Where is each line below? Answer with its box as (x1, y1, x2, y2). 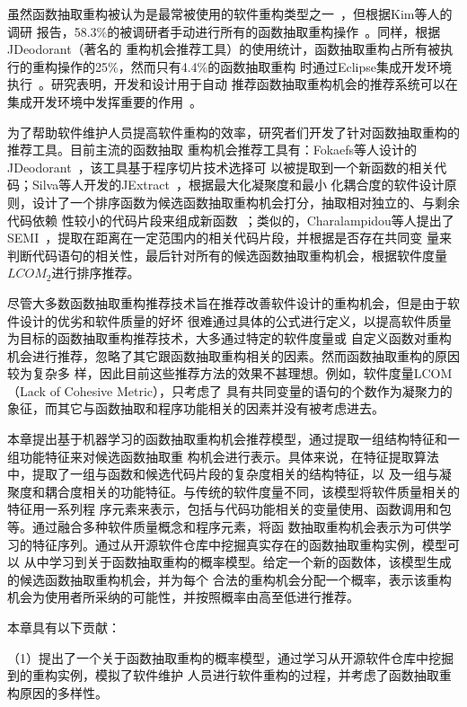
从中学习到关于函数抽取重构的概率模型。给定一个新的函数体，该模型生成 (23, 552, 452, 571)
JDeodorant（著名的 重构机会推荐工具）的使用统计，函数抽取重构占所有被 (7, 40, 441, 58)
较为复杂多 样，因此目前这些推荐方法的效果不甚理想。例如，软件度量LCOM (7, 364, 453, 383)
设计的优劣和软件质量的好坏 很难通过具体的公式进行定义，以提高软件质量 (19, 311, 452, 330)
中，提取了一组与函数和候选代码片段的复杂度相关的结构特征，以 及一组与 (7, 464, 439, 483)
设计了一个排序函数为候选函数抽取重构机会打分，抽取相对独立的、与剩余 (31, 192, 460, 211)
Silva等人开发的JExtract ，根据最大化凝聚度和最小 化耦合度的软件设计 (31, 175, 445, 194)
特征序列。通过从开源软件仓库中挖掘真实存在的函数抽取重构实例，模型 (31, 535, 447, 553)
